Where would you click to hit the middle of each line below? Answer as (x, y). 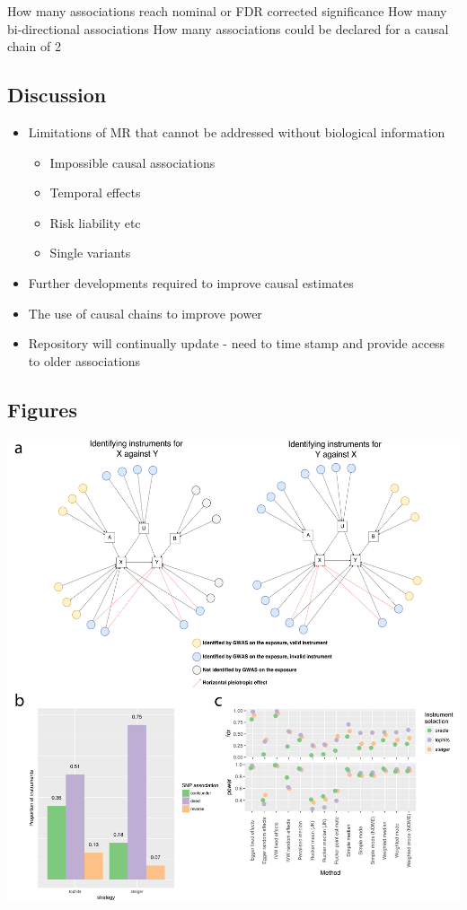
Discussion (57, 95)
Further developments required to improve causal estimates (191, 282)
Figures (42, 409)
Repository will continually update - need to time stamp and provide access (237, 343)
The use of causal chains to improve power (145, 313)
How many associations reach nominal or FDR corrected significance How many (227, 11)
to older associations (84, 360)
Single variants (90, 253)
